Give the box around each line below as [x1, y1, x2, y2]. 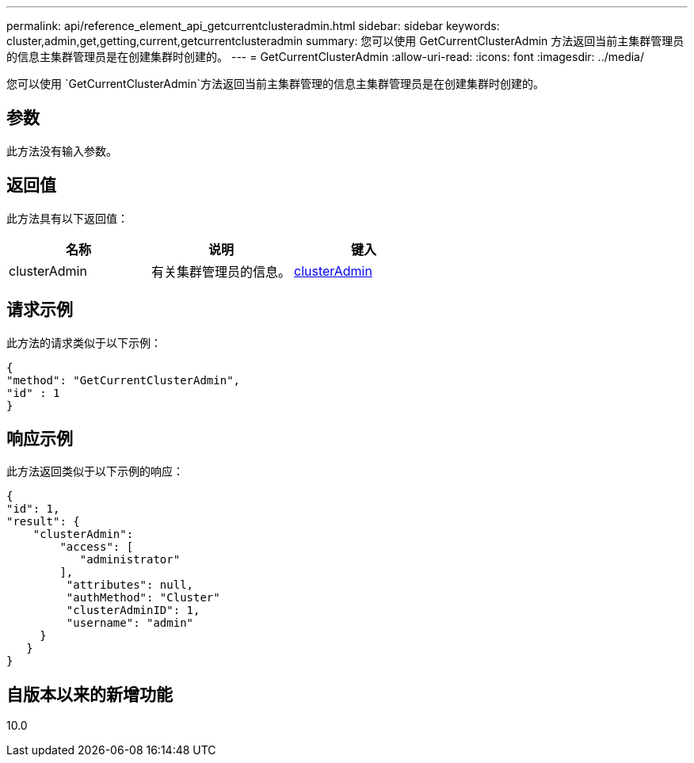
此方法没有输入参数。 [6, 143, 117, 158]
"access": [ [59, 540, 134, 554]
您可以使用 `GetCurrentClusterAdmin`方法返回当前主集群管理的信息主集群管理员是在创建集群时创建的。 [6, 77, 544, 90]
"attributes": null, [66, 578, 194, 592]
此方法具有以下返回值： [6, 211, 128, 225]
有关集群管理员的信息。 [151, 263, 292, 280]
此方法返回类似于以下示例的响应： [6, 464, 184, 479]
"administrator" [79, 553, 181, 567]
